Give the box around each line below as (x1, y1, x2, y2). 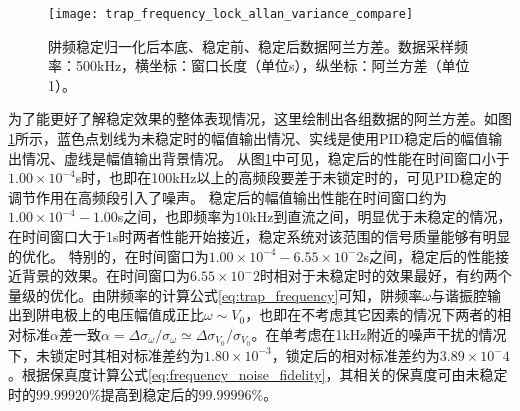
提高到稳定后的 (100, 384, 199, 405)
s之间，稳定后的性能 (363, 245, 495, 266)
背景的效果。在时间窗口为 (21, 265, 190, 286)
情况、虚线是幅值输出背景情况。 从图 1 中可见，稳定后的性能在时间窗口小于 (21, 147, 510, 168)
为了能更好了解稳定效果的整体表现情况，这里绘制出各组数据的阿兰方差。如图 (8, 108, 512, 129)
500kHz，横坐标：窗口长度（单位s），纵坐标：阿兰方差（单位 (75, 55, 470, 76)
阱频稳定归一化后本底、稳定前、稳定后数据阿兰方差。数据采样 (48, 35, 454, 56)
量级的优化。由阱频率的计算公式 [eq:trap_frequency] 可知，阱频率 (8, 284, 423, 305)
